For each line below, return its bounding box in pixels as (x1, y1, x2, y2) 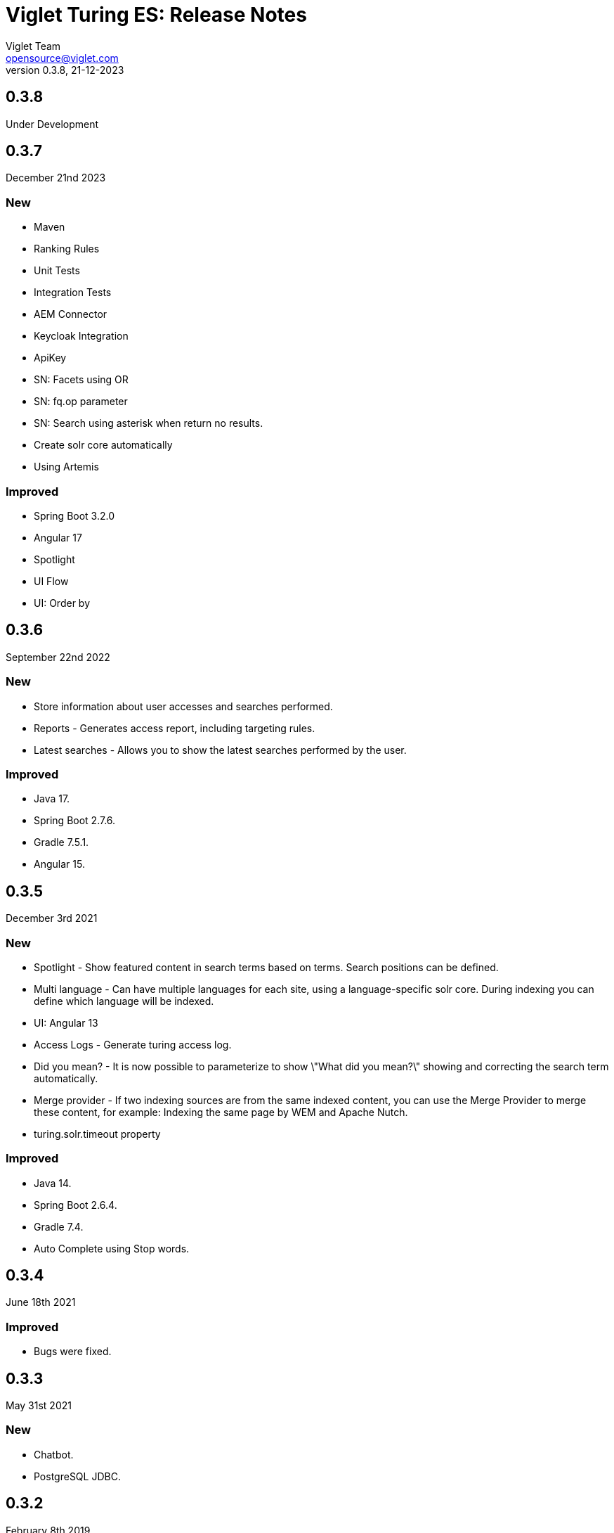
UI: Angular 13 (34, 1016, 98, 1029)
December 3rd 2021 (6, 912, 98, 925)
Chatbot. (34, 1448, 74, 1461)
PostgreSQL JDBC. (34, 1470, 121, 1482)
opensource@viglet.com (6, 51, 119, 64)
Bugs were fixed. (34, 1345, 112, 1358)
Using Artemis (34, 461, 99, 473)
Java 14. (34, 1176, 72, 1189)
